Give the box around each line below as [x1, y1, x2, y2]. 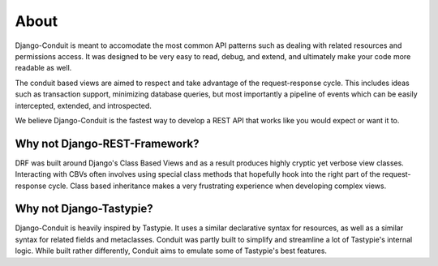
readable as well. [15, 63, 72, 73]
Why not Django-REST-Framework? [15, 136, 200, 150]
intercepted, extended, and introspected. [15, 101, 152, 110]
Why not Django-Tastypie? [15, 202, 153, 216]
